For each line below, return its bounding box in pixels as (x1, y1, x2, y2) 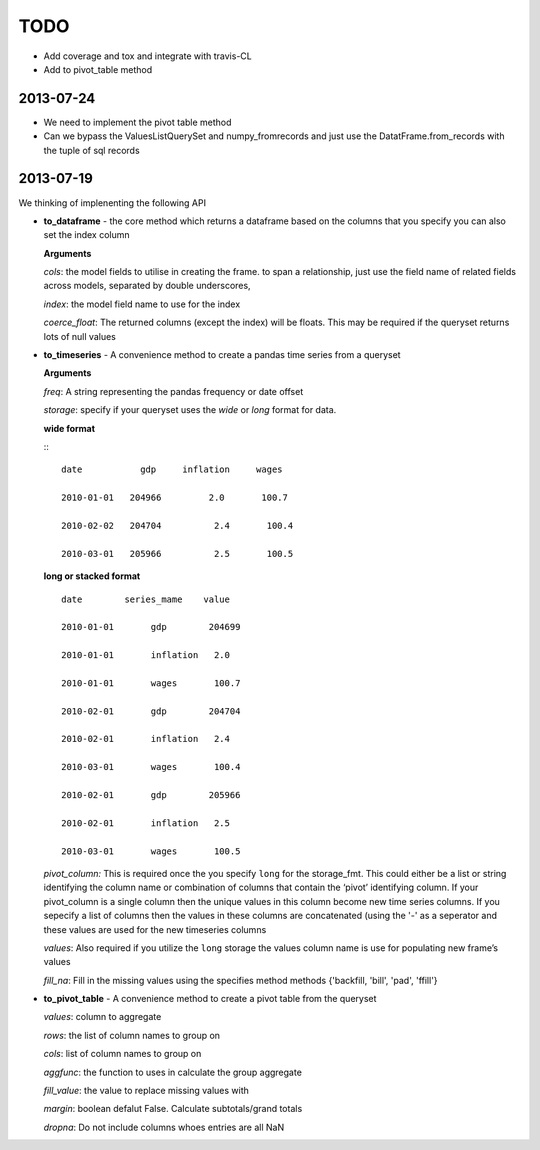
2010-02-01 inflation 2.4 (61, 733, 230, 745)
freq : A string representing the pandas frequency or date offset (43, 385, 304, 397)
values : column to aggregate (43, 1011, 162, 1023)
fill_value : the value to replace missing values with (43, 1085, 250, 1097)
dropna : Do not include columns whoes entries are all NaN (43, 1121, 285, 1133)
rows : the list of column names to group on (43, 1029, 220, 1041)
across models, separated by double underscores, (43, 280, 251, 292)
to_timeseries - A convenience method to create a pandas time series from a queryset (43, 349, 401, 361)
